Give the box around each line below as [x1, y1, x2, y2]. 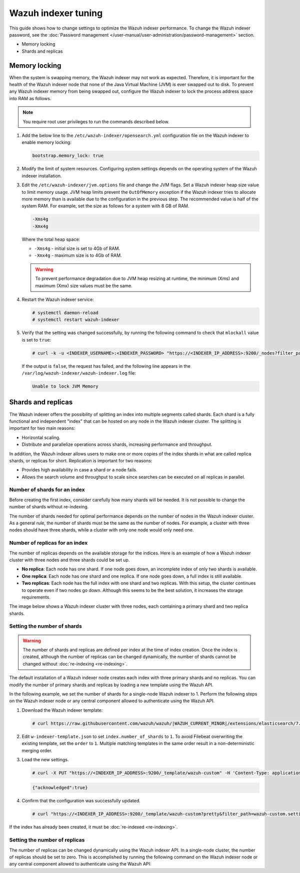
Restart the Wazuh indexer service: [21, 296, 94, 303]
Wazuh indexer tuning [9, 8, 103, 19]
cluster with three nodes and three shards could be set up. [9, 556, 130, 563]
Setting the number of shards [9, 623, 82, 630]
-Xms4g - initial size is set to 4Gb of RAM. [34, 245, 120, 251]
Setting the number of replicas [9, 836, 85, 843]
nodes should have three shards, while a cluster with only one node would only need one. [9, 527, 194, 533]
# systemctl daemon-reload [32, 310, 98, 316]
